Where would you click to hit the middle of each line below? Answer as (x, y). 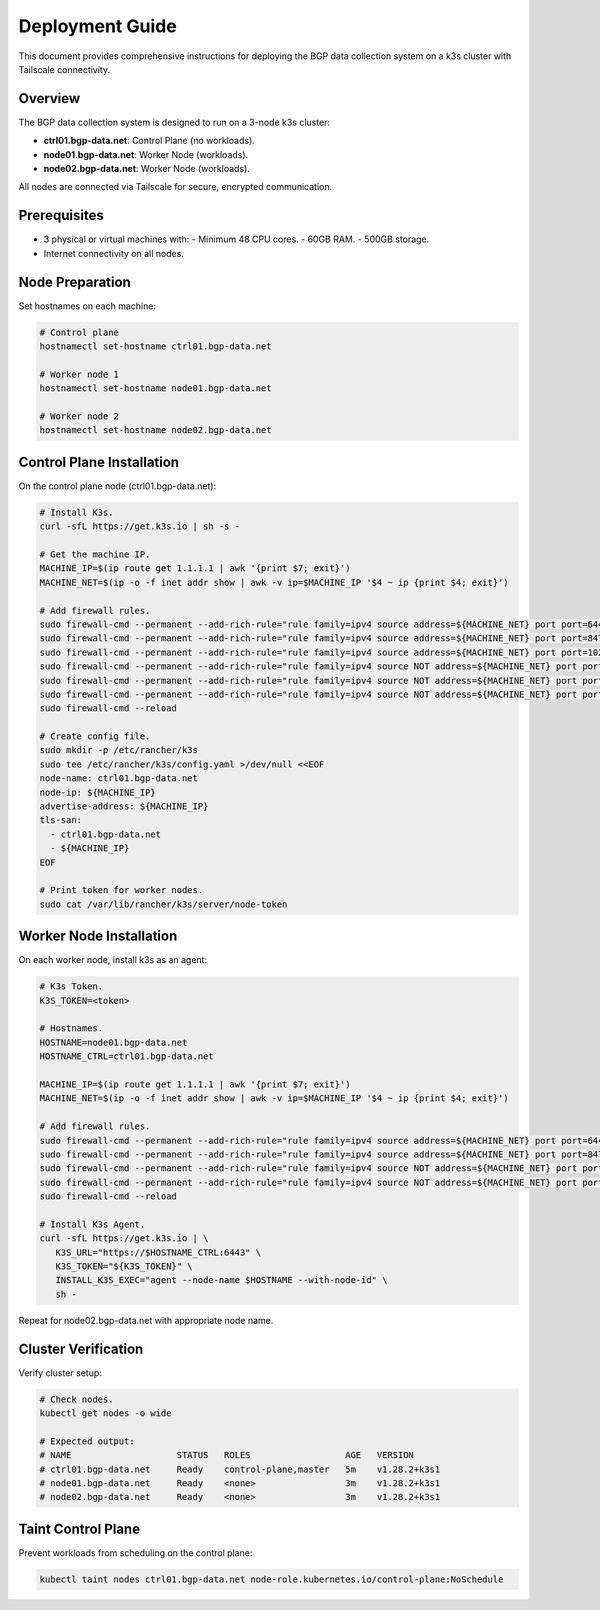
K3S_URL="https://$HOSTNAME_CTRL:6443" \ (158, 1252)
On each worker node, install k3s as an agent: (113, 960)
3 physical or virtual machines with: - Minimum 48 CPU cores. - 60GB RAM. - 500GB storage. (236, 239)
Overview (49, 98)
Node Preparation (75, 281)
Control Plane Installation (99, 461)
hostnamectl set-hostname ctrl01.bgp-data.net (155, 346)
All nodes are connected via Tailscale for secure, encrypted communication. (175, 187)
